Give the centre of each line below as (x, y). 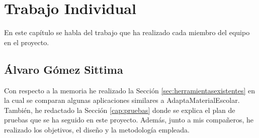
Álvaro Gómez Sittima (64, 69)
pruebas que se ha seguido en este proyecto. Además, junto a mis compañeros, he (129, 120)
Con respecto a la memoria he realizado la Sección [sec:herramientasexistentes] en (130, 90)
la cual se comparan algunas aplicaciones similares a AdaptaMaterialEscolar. (122, 100)
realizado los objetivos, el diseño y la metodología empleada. (97, 129)
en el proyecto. (27, 42)
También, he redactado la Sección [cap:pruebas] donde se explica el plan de (120, 110)
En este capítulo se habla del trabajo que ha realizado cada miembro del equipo (127, 32)
